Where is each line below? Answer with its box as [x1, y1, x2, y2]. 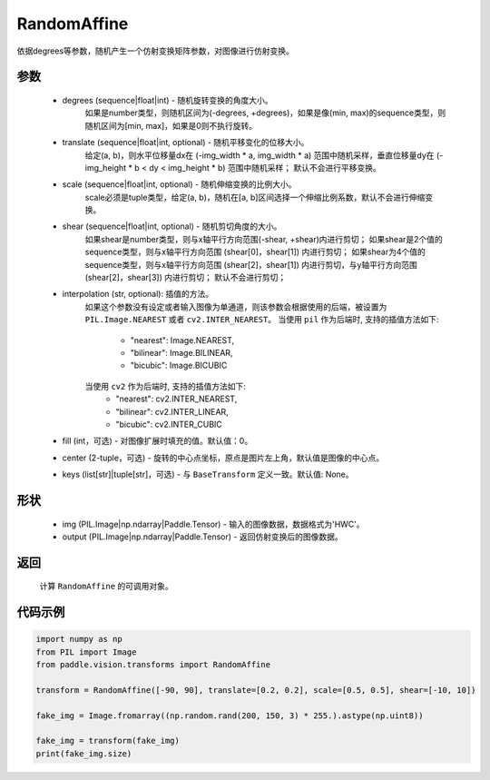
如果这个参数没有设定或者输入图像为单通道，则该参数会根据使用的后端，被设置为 [84, 301, 387, 312]
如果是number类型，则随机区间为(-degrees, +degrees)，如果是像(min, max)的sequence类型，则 [84, 107, 446, 118]
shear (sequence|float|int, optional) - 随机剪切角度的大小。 [62, 221, 282, 232]
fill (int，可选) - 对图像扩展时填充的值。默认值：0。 [62, 436, 253, 447]
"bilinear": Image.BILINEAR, [130, 347, 233, 358]
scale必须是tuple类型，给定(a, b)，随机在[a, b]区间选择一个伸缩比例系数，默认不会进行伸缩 [84, 192, 426, 202]
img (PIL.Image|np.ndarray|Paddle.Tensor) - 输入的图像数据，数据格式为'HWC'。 [62, 518, 365, 529]
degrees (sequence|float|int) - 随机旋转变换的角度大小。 [62, 94, 273, 105]
